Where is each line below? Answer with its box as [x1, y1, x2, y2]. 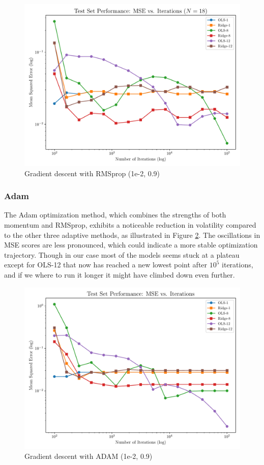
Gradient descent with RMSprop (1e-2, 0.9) [24, 168, 160, 178]
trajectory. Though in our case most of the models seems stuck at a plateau [4, 249, 240, 260]
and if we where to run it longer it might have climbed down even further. [4, 269, 235, 280]
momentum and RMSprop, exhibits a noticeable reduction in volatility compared [4, 220, 256, 230]
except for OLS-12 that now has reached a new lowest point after [4, 259, 208, 270]
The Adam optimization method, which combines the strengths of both [4, 209, 226, 220]
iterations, [222, 259, 253, 270]
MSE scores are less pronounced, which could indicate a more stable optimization [4, 239, 258, 250]
